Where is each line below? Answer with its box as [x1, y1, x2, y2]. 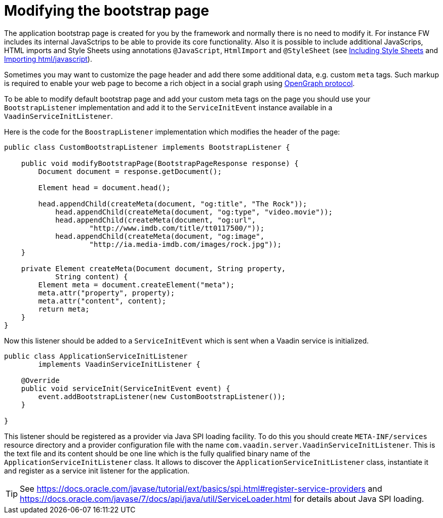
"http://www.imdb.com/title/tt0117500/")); [89, 224, 265, 232]
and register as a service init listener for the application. [4, 466, 190, 475]
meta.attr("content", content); [38, 296, 167, 305]
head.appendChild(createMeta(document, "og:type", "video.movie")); [55, 207, 333, 216]
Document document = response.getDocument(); [38, 167, 222, 176]
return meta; [38, 305, 90, 313]
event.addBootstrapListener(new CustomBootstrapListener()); [38, 392, 286, 401]
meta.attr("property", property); [38, 288, 175, 297]
